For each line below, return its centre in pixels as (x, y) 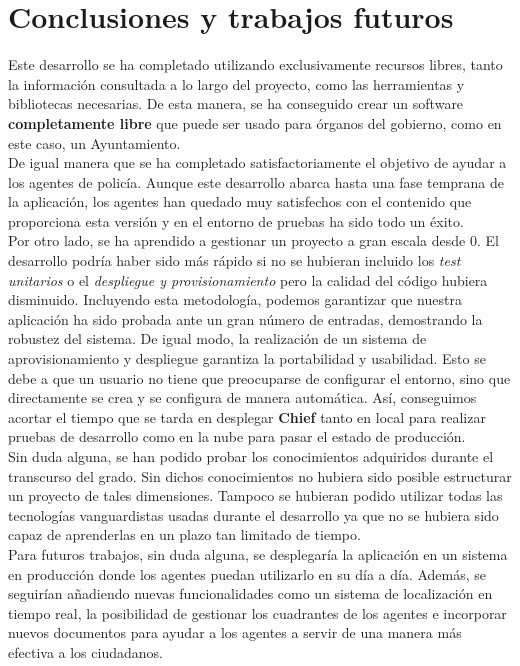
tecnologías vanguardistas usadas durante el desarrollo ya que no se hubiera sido (253, 514)
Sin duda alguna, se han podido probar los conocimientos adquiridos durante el (251, 456)
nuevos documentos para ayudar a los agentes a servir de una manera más (235, 632)
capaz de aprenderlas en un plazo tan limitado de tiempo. (184, 534)
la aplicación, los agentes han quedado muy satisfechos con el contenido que (240, 201)
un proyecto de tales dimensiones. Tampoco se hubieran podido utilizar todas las (255, 495)
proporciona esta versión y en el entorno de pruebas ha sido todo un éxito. (236, 220)
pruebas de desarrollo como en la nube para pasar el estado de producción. (237, 436)
